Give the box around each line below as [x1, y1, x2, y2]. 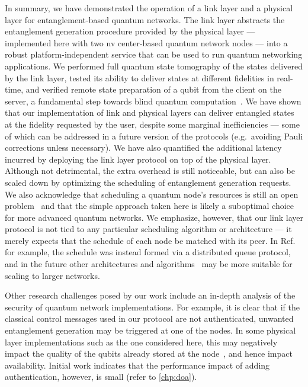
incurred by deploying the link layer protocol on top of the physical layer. [5, 153, 271, 165]
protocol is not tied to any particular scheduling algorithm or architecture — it [5, 223, 292, 235]
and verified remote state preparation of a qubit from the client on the [25, 83, 281, 96]
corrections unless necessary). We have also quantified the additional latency [5, 141, 282, 154]
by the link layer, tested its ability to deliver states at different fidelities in [5, 71, 274, 84]
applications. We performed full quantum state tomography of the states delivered [5, 59, 303, 72]
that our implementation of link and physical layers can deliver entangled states [5, 106, 294, 119]
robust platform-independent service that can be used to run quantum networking [5, 48, 303, 61]
